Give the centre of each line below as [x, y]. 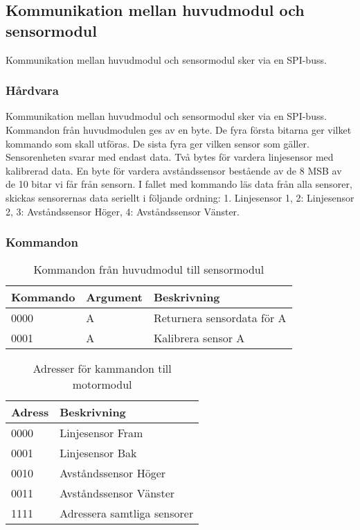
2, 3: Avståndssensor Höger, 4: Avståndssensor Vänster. [123, 211]
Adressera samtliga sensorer [127, 513]
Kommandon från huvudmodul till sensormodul [149, 270]
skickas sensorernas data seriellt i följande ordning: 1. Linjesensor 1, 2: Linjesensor [180, 197]
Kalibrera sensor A [199, 338]
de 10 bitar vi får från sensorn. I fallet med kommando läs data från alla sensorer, [179, 184]
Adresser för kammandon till [102, 369]
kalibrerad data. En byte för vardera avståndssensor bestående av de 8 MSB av [174, 170]
